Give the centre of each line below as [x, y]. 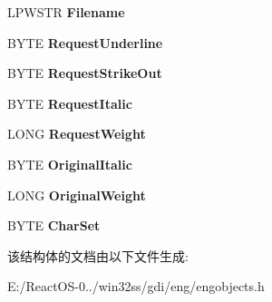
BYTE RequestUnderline [85, 42]
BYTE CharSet [54, 225]
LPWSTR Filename [66, 12]
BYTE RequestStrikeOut [85, 73]
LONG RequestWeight [77, 134]
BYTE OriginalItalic [70, 164]
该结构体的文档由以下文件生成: [98, 255]
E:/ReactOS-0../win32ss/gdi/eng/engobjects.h [136, 286]
